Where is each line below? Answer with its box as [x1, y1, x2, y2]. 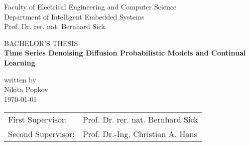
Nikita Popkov [4, 84, 48, 94]
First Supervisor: [8, 113, 67, 125]
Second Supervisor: [8, 128, 75, 140]
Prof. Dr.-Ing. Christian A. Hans [82, 128, 197, 140]
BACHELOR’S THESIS [4, 37, 78, 48]
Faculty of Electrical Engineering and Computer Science [4, 1, 177, 11]
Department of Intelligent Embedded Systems [4, 11, 145, 21]
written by [4, 74, 36, 84]
